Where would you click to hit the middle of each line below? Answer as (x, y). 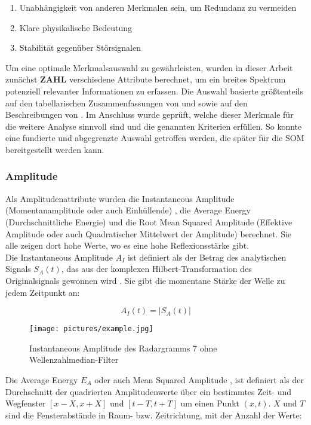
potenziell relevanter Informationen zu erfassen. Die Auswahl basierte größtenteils (154, 91)
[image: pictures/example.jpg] (91, 329)
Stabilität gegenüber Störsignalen (80, 48)
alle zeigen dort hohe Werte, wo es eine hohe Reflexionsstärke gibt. (127, 245)
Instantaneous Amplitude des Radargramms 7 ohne (123, 348)
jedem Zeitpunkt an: (43, 292)
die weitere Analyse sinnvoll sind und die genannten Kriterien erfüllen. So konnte (154, 126)
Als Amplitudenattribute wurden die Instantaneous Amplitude (120, 198)
